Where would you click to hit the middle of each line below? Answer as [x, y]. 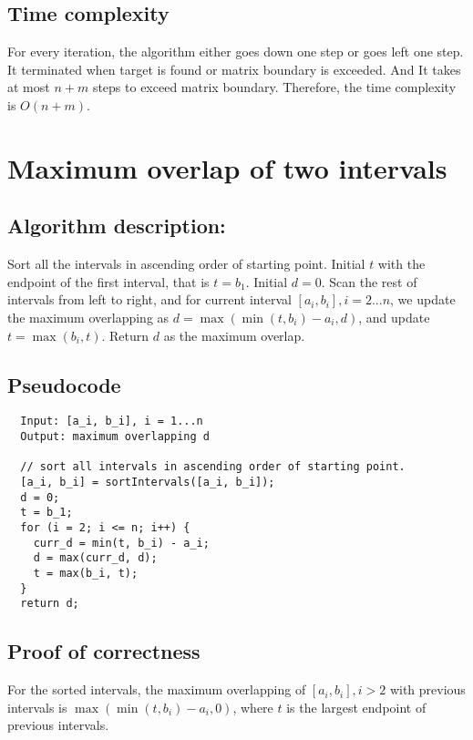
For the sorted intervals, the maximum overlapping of [157, 689]
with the [401, 264]
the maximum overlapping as [88, 317]
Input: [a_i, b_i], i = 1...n [112, 421]
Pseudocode [64, 384]
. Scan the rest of [369, 281]
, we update [423, 299]
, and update [394, 317]
